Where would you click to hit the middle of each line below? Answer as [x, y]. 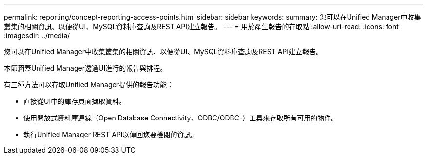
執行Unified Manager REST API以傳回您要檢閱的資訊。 [111, 134]
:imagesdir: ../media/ [37, 35]
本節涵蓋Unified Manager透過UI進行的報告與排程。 [86, 68]
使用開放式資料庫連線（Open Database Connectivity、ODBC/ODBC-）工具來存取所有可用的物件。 [181, 118]
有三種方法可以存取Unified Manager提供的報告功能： [89, 85]
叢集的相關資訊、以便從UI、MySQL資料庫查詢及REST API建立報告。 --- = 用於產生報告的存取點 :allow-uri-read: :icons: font [201, 27]
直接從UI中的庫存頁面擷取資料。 [75, 101]
